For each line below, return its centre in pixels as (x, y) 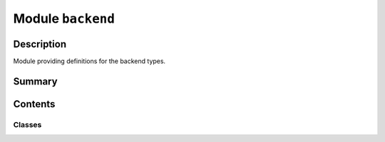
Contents (34, 104)
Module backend (64, 18)
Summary (35, 81)
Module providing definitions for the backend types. (89, 61)
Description (40, 44)
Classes (27, 124)
